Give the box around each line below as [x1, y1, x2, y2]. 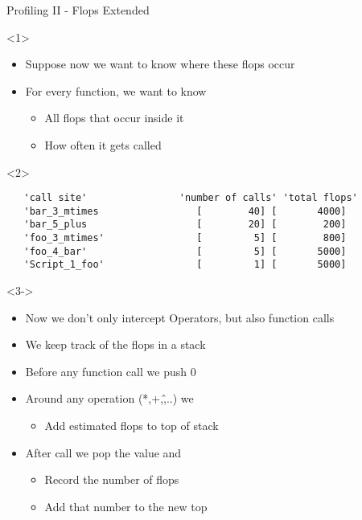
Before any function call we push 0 [25, 362, 196, 379]
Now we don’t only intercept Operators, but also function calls [25, 309, 335, 326]
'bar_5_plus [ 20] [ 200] [23, 219, 347, 231]
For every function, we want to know [25, 82, 207, 99]
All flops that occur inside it [44, 109, 184, 126]
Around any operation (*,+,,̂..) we [25, 390, 194, 407]
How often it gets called [44, 136, 162, 153]
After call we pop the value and [25, 444, 182, 461]
